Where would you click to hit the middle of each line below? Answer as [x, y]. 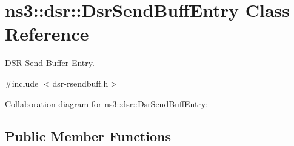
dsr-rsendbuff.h [80, 83]
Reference [47, 34]
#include [22, 83]
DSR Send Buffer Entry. [50, 63]
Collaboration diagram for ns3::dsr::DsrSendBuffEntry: [107, 103]
